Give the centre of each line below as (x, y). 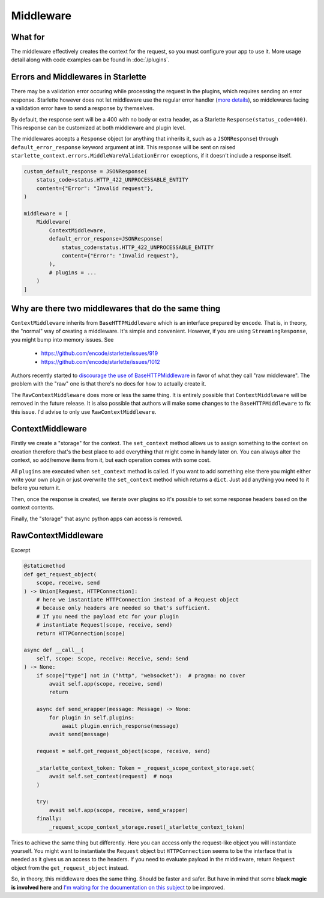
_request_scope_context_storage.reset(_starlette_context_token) (147, 827)
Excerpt (21, 550)
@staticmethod (44, 566)
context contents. (33, 508)
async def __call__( (54, 650)
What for (28, 37)
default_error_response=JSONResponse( (106, 239)
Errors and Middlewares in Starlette (79, 77)
